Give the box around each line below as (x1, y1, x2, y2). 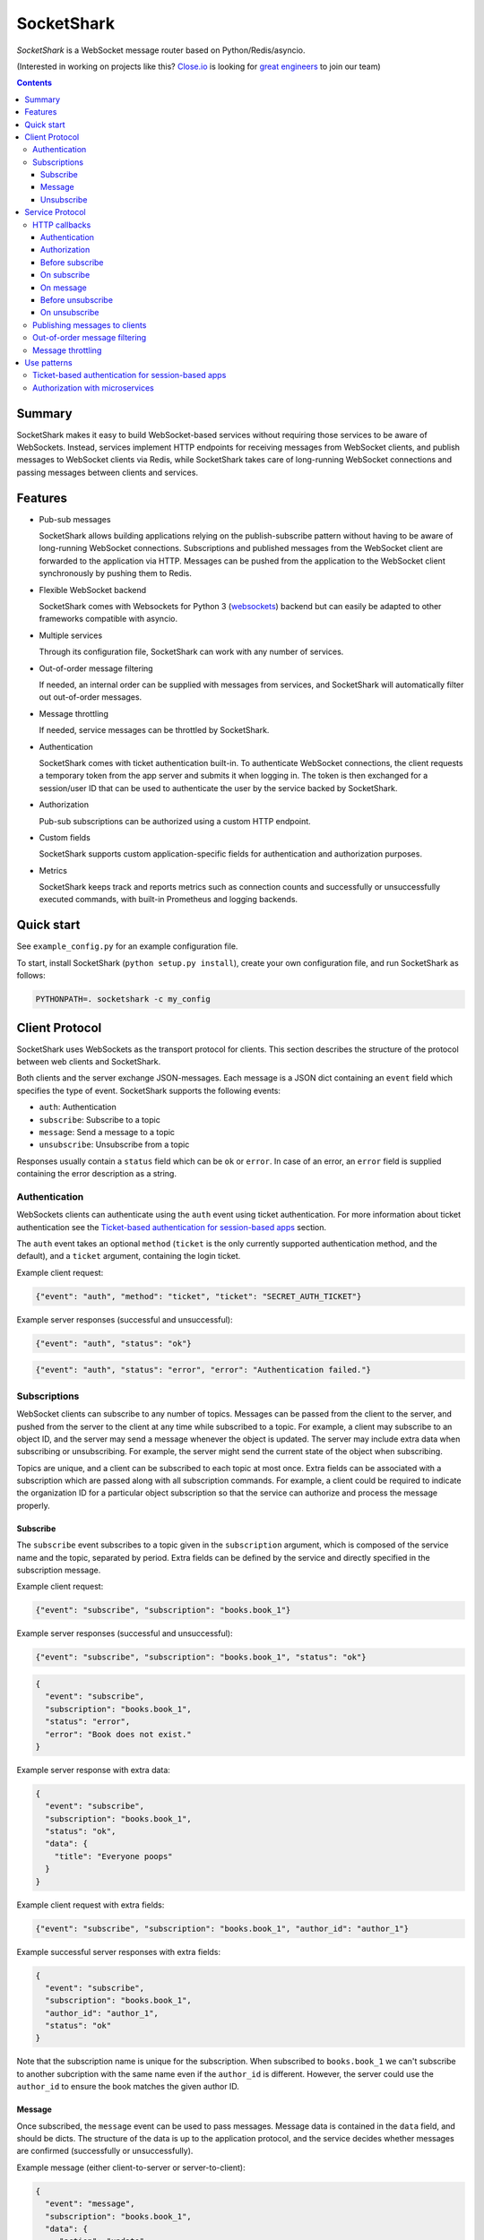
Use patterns (24, 357, 73, 367)
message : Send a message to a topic (39, 1126, 175, 1137)
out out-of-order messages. (39, 692, 143, 702)
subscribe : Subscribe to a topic (39, 1114, 160, 1124)
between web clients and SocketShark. (16, 1056, 161, 1067)
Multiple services (39, 630, 103, 641)
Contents (16, 77, 53, 89)
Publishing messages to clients (32, 319, 147, 331)
